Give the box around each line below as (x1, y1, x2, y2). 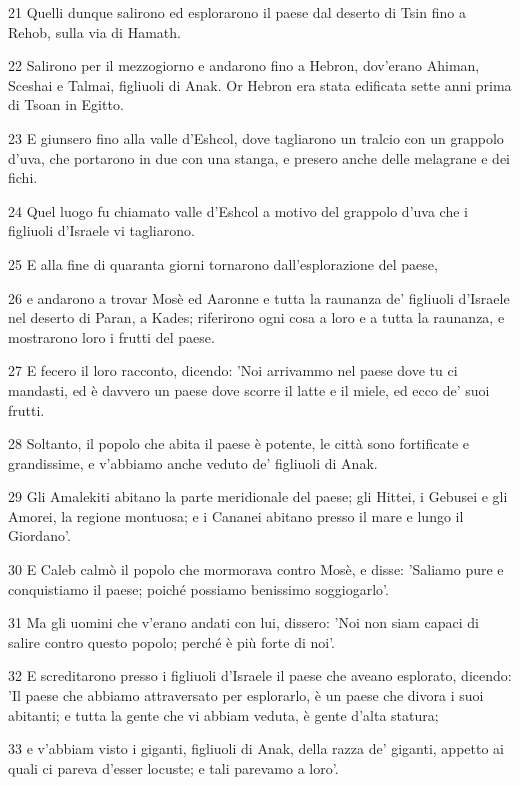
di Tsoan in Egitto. (8, 94, 124, 115)
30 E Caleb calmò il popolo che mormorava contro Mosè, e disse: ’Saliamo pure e (8, 559, 504, 580)
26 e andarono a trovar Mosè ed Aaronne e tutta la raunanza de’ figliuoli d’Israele (8, 287, 510, 308)
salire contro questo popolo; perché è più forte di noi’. (8, 631, 335, 652)
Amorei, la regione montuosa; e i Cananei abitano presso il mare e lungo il (8, 505, 464, 526)
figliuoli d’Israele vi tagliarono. (8, 220, 195, 241)
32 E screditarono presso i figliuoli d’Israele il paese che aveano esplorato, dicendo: (8, 665, 512, 686)
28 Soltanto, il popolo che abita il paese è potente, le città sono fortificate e (8, 433, 470, 454)
